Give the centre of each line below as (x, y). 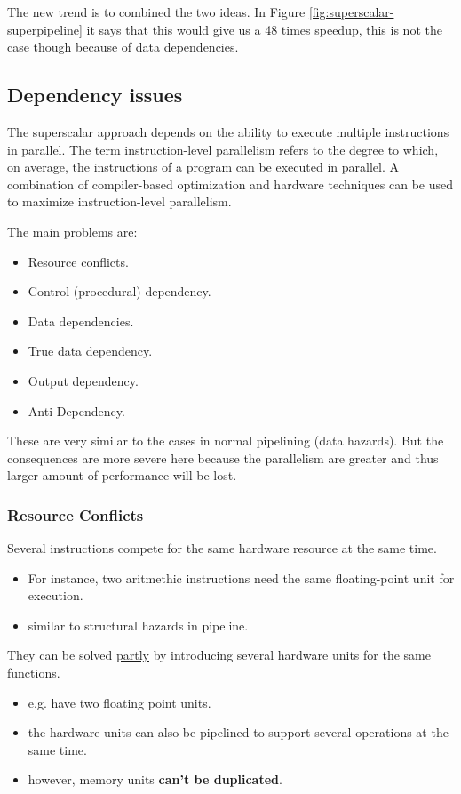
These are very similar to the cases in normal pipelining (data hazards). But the (226, 441)
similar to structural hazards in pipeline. (138, 625)
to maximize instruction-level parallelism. (119, 201)
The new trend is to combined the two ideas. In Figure (156, 12)
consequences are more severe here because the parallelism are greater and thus (223, 457)
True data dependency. (90, 351)
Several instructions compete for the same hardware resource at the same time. (222, 548)
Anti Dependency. (76, 410)
